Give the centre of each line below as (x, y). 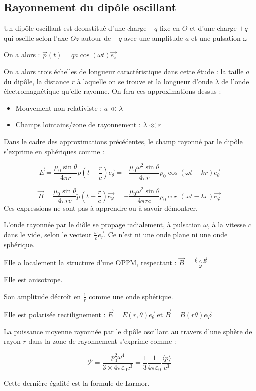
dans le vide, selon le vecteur (48, 234)
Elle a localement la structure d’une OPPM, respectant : (90, 263)
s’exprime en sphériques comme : (54, 151)
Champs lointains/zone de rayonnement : (78, 124)
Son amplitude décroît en (43, 296)
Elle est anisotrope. (33, 280)
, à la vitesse (227, 225)
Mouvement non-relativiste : (59, 107)
